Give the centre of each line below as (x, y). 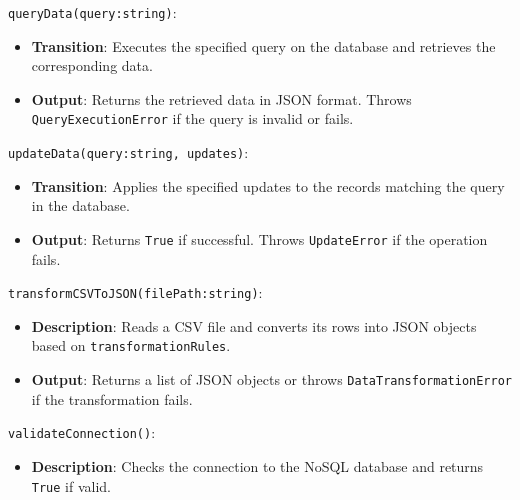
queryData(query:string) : (92, 12)
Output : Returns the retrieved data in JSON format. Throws (221, 98)
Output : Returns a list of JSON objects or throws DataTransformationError (271, 379)
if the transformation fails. (112, 398)
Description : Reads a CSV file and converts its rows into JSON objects (254, 325)
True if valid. (71, 485)
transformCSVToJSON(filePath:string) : (135, 292)
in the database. (80, 205)
